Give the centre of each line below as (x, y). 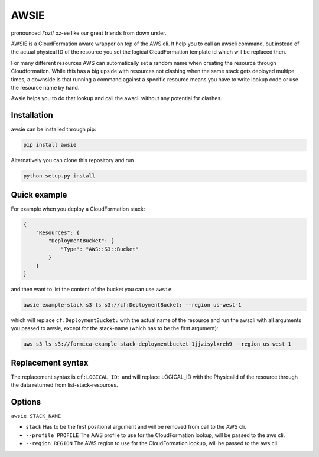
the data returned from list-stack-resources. (64, 385)
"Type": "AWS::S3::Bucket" (100, 249)
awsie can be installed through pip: (54, 129)
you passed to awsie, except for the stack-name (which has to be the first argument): (115, 328)
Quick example (39, 195)
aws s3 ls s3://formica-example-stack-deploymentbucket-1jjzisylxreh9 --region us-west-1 (157, 344)
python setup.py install (59, 176)
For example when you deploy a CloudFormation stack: (78, 209)
